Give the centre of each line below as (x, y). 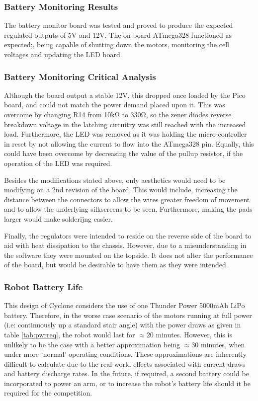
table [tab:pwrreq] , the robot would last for (70, 334)
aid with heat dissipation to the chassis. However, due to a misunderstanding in (125, 245)
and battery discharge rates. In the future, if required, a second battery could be (127, 373)
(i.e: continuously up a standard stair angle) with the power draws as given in (123, 325)
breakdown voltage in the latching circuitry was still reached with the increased (125, 124)
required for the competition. (48, 393)
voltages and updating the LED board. (63, 54)
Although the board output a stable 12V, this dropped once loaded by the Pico (125, 95)
